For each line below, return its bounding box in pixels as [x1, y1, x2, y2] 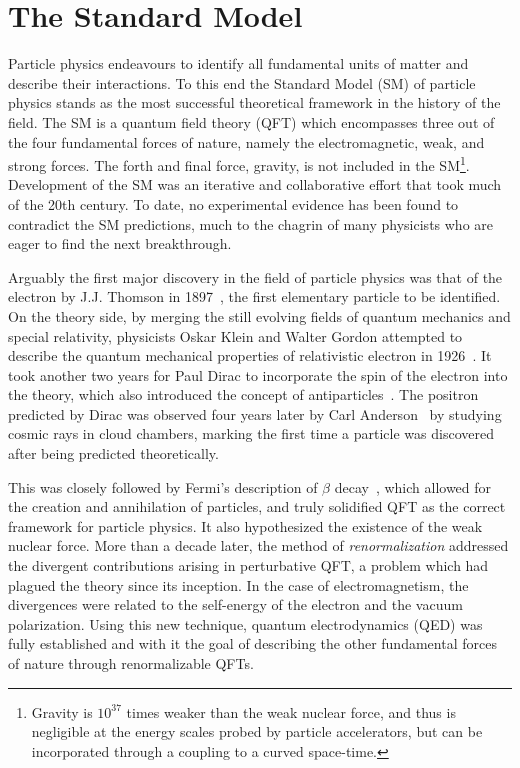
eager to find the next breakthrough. [8, 233, 232, 254]
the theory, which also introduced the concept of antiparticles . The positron [8, 384, 479, 405]
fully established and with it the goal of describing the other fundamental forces [8, 633, 497, 654]
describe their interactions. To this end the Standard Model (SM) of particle [8, 72, 476, 93]
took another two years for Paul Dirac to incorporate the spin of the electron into [8, 364, 508, 385]
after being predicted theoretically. [8, 443, 219, 464]
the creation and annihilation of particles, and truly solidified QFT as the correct [8, 496, 506, 517]
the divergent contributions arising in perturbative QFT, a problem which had [8, 555, 489, 576]
